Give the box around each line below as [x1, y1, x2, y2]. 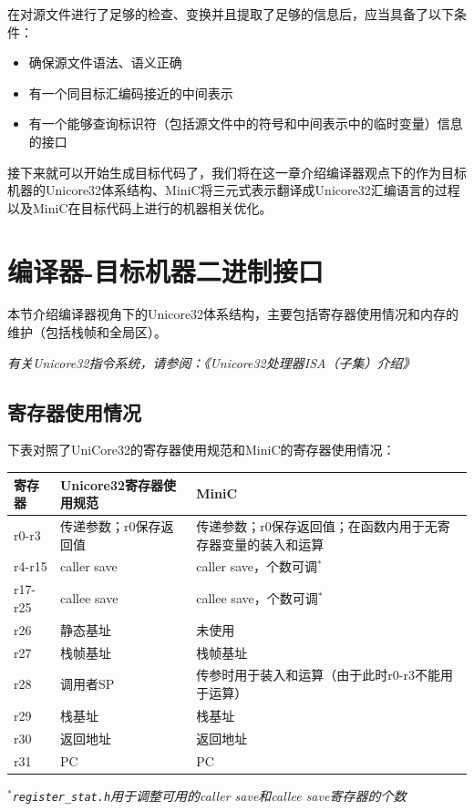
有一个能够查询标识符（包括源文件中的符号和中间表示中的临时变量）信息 [28, 114, 463, 133]
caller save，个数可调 [196, 557, 317, 576]
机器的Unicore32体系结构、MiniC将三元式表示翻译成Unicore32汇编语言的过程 [7, 180, 460, 200]
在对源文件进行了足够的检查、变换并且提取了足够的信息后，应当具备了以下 [7, 5, 454, 23]
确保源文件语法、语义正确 [28, 53, 182, 72]
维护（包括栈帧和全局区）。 [7, 323, 167, 342]
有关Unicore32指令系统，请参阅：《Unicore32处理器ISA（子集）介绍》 [7, 353, 416, 372]
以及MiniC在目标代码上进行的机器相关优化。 [7, 198, 273, 217]
